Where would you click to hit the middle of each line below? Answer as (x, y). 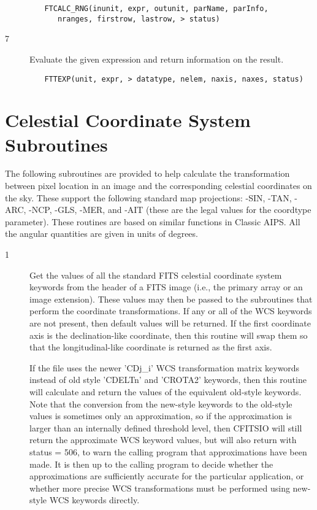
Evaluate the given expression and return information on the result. (157, 59)
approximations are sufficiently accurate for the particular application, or (167, 476)
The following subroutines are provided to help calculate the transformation (147, 173)
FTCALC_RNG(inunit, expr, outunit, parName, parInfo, (156, 9)
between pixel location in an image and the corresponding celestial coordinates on (158, 186)
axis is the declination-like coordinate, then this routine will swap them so (169, 335)
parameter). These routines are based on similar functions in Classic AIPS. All (153, 221)
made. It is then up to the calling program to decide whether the (151, 464)
